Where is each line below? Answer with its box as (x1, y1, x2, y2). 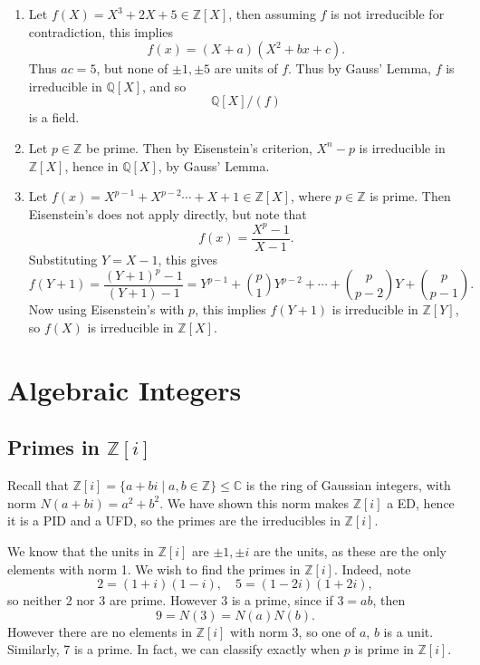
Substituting (28, 249, 98, 268)
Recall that (7, 476, 69, 495)
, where (290, 187, 331, 206)
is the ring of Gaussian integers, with (245, 476, 451, 495)
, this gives (158, 249, 218, 268)
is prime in (354, 640, 414, 659)
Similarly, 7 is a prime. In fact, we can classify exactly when (7, 640, 341, 659)
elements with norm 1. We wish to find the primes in (7, 559, 301, 578)
